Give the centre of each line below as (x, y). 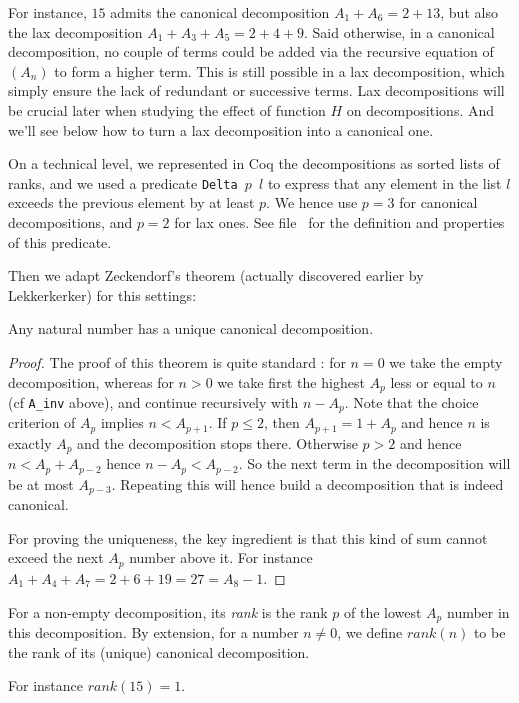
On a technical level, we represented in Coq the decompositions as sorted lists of (254, 163)
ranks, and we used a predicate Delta (123, 182)
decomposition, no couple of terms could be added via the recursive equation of (251, 51)
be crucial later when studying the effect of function (167, 109)
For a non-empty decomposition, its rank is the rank (168, 611)
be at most (41, 483)
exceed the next (56, 557)
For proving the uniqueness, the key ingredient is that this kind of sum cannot (248, 537)
